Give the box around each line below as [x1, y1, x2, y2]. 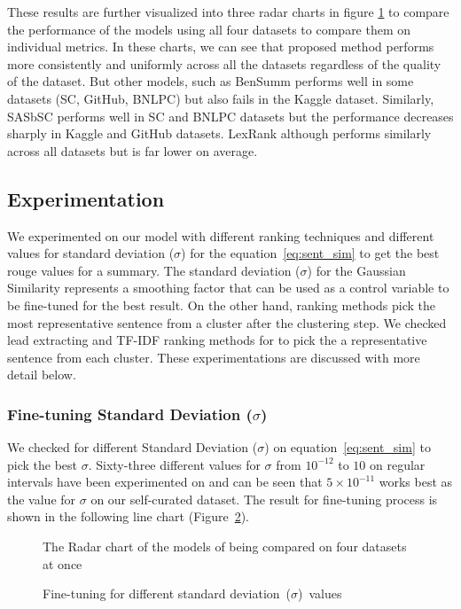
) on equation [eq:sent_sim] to [264, 438, 431, 457]
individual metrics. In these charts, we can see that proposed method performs [7, 37, 434, 56]
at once [43, 554, 82, 573]
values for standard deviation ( [7, 244, 175, 262]
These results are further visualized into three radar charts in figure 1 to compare [7, 3, 449, 20]
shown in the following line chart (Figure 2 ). [7, 507, 249, 526]
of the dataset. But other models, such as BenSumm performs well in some [7, 72, 414, 90]
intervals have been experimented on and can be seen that [7, 472, 323, 491]
